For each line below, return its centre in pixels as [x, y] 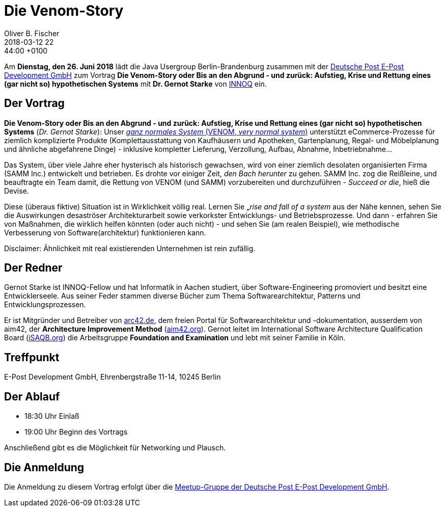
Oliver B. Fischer [32, 33]
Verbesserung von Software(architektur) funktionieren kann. [105, 232]
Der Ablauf [32, 396]
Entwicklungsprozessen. [45, 305]
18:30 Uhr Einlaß [52, 416]
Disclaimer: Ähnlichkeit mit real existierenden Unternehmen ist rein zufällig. [130, 248]
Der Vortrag [34, 103]
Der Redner [33, 268]
